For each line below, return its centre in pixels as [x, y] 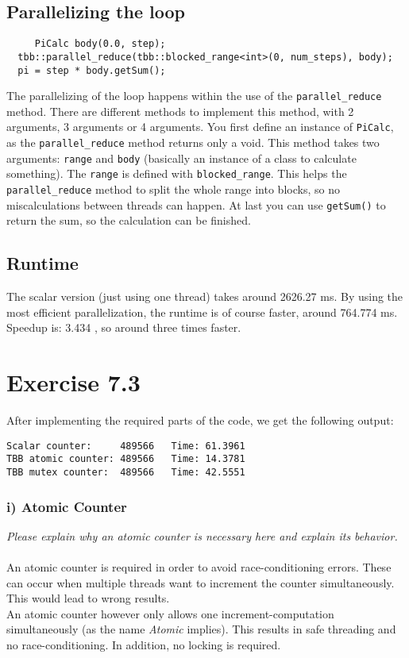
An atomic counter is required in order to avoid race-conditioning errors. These [199, 567]
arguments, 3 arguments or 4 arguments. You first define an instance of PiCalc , [200, 127]
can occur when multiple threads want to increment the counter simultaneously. [201, 582]
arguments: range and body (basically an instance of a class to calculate [181, 158]
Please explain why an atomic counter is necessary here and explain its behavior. [202, 535]
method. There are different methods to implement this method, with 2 [180, 111]
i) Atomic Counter [67, 506]
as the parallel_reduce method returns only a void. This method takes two [193, 142]
